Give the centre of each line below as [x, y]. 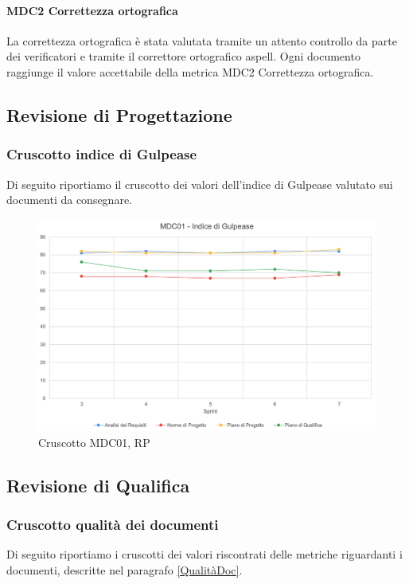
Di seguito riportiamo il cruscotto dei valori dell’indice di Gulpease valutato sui [200, 184]
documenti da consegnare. [70, 200]
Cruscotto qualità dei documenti [113, 524]
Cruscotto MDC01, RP [94, 442]
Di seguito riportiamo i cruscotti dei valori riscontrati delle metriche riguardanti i [204, 554]
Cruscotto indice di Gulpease [102, 154]
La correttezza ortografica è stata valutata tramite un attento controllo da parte [202, 40]
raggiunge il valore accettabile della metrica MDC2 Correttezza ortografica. [190, 71]
